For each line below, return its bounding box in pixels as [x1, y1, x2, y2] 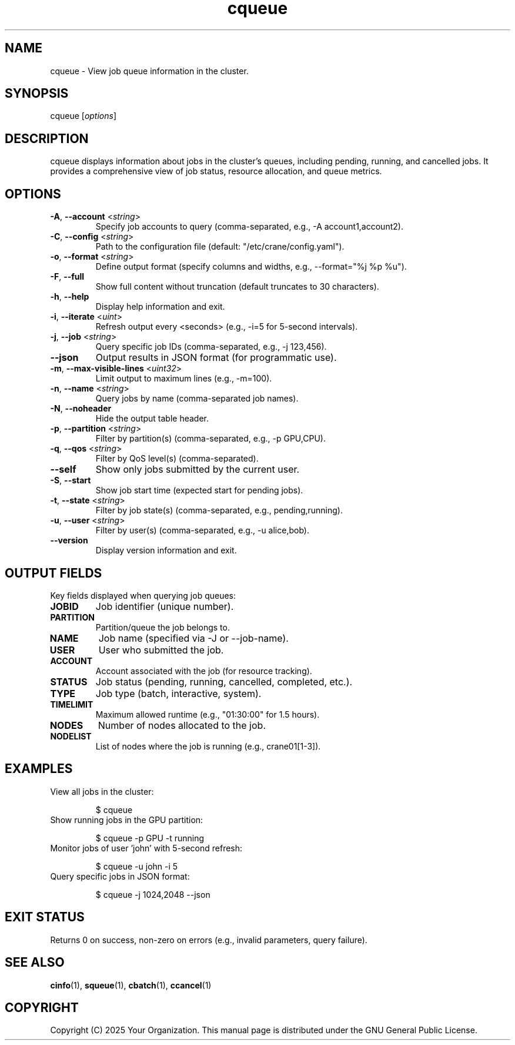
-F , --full [50, 271, 85, 282]
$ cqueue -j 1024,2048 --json [95, 889, 210, 900]
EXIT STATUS [5, 910, 85, 925]
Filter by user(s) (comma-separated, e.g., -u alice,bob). [95, 525, 309, 536]
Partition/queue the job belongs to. [95, 622, 230, 632]
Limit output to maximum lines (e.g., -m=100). [95, 373, 272, 384]
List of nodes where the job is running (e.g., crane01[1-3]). [95, 741, 321, 751]
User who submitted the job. [98, 643, 224, 656]
